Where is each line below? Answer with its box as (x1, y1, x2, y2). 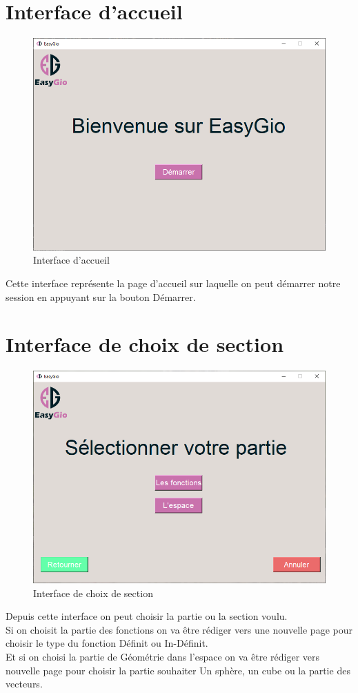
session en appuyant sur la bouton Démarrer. (6, 289, 196, 304)
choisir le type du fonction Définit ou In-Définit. (6, 636, 208, 650)
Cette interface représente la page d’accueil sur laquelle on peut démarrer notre (6, 276, 341, 290)
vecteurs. (6, 676, 43, 691)
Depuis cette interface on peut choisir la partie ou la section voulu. (6, 609, 288, 623)
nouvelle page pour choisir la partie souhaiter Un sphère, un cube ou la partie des (6, 663, 350, 677)
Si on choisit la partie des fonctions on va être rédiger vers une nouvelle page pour (6, 622, 352, 636)
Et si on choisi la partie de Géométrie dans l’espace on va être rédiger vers (6, 649, 320, 663)
